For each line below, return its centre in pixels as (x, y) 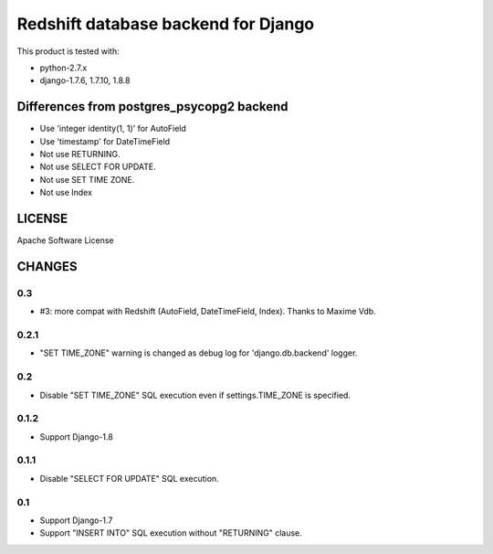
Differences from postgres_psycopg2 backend (152, 107)
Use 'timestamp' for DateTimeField (105, 141)
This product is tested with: (68, 51)
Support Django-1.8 (76, 437)
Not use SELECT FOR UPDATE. (98, 167)
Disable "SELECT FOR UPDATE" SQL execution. (129, 478)
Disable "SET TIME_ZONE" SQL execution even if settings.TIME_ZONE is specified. (195, 395)
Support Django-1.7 (76, 520)
